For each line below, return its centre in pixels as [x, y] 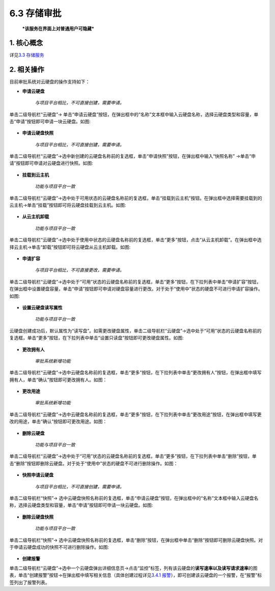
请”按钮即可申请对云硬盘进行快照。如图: [51, 163]
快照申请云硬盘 [38, 475]
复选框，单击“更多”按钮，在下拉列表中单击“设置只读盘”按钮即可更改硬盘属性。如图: [97, 338]
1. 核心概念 [26, 43]
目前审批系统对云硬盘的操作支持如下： [50, 82]
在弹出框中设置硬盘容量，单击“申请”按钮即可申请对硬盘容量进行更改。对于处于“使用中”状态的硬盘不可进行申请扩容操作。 [136, 289]
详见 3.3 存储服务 [27, 55]
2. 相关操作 [27, 69]
